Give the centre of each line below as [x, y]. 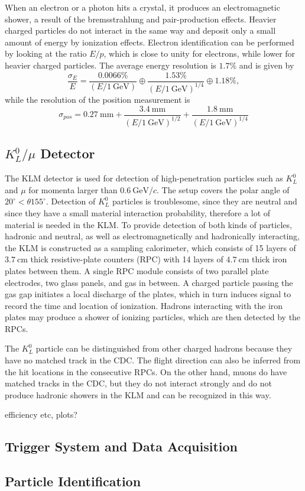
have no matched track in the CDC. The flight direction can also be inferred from [153, 360]
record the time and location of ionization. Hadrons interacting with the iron [144, 305]
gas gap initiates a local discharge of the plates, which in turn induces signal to [148, 294]
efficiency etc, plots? [41, 414]
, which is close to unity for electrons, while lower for [199, 53]
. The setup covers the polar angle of [223, 189]
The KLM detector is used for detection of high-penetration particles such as [144, 178]
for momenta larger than [73, 189]
